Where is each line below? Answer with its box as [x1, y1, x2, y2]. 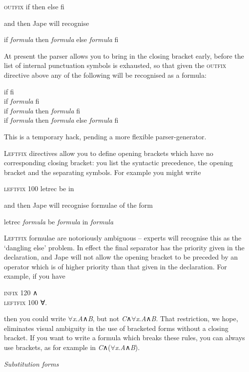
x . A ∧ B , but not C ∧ [72, 313, 132, 324]
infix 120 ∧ [4, 287, 38, 298]
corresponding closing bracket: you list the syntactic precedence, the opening [4, 157, 233, 168]
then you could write [4, 313, 66, 324]
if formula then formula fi [4, 105, 81, 115]
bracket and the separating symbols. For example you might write [4, 167, 201, 177]
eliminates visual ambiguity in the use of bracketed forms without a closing [4, 323, 228, 333]
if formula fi [4, 96, 40, 106]
